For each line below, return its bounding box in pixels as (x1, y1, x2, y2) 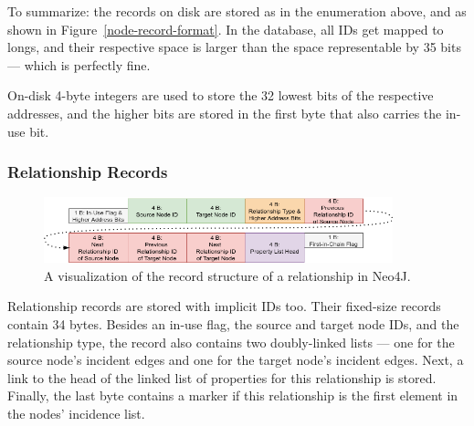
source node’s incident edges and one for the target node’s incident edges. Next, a (7, 350, 464, 369)
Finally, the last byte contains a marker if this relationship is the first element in (7, 386, 458, 405)
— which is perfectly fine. (7, 55, 151, 74)
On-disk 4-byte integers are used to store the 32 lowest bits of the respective (7, 86, 434, 105)
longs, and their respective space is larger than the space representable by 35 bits (7, 37, 461, 57)
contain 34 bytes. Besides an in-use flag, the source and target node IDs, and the (7, 314, 459, 333)
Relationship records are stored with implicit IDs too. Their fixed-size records (7, 296, 441, 316)
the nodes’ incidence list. (7, 403, 145, 422)
